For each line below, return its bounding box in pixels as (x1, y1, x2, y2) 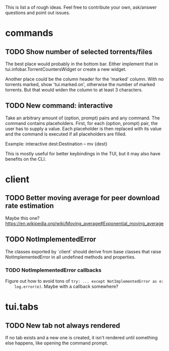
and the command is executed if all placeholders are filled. (5, 131, 127, 137)
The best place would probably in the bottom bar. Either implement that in (5, 61, 158, 67)
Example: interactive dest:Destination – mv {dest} (5, 141, 107, 147)
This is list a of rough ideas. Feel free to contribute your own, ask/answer (5, 5, 157, 10)
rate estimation (5, 202, 54, 210)
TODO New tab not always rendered (5, 321, 120, 330)
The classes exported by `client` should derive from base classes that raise (5, 248, 161, 254)
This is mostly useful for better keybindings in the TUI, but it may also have (5, 150, 160, 156)
